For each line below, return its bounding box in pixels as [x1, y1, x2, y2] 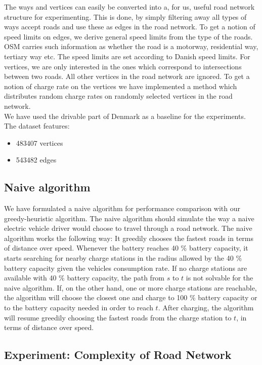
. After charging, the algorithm [158, 302, 254, 313]
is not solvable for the [186, 272, 253, 283]
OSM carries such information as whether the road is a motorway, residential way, [4, 41, 258, 52]
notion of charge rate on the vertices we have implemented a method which [4, 80, 237, 91]
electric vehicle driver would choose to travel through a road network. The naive [4, 223, 252, 233]
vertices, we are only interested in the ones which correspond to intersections [4, 61, 242, 71]
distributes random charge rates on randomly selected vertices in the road [4, 91, 233, 101]
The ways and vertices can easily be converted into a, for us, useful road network [4, 2, 255, 12]
